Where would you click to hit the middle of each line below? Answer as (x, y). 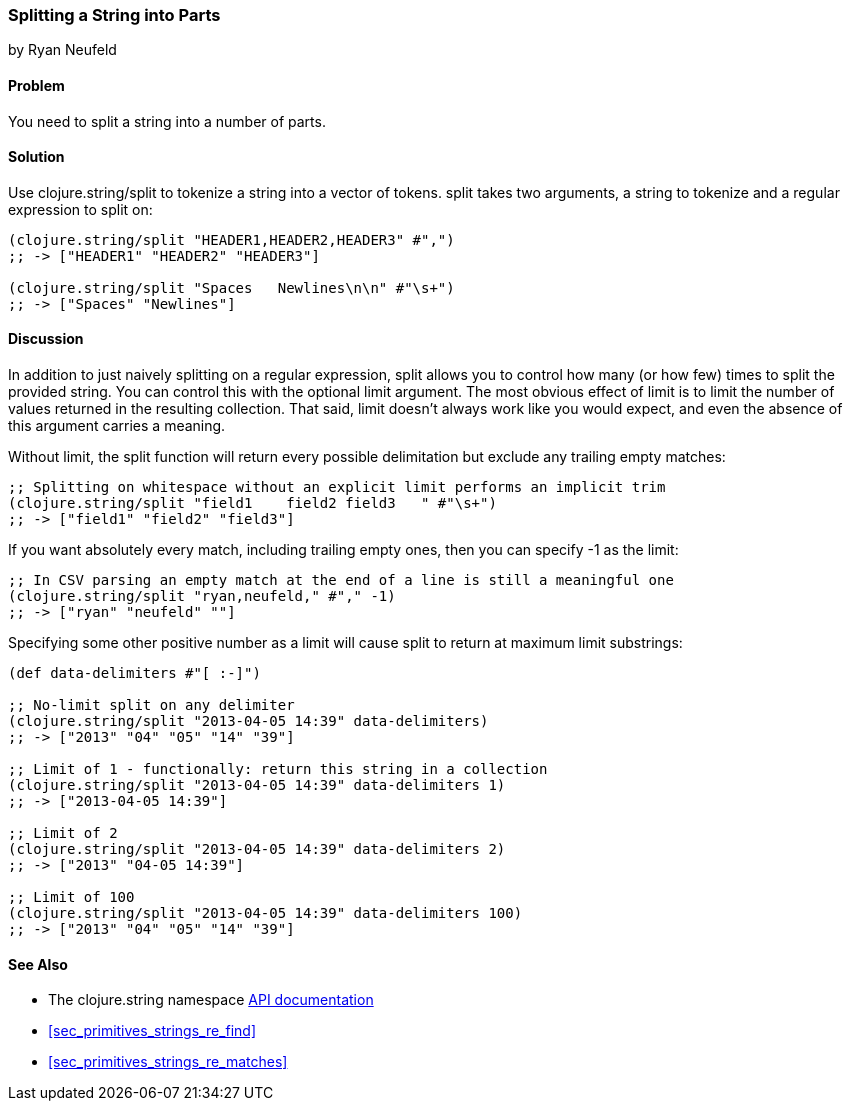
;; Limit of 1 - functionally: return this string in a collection (278, 769)
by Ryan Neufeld (62, 50)
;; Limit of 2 (63, 833)
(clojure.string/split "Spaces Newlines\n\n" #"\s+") (231, 287)
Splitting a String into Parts (114, 15)
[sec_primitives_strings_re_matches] (168, 1062)
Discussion (46, 339)
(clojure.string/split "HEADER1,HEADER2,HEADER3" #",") (231, 239)
